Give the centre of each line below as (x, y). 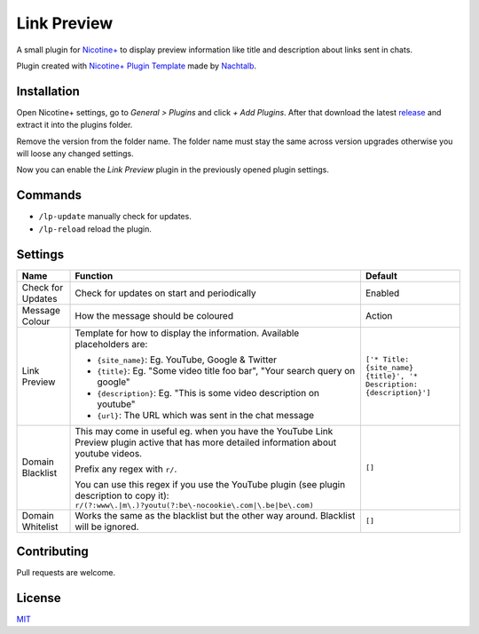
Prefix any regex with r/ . (126, 469)
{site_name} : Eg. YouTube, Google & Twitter (187, 360)
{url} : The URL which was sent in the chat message (206, 415)
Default (381, 275)
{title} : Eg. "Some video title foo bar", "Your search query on (226, 370)
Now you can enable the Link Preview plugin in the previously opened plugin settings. (173, 170)
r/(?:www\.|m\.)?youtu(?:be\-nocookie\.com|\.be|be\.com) (194, 505)
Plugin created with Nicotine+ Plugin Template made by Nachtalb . (137, 66)
